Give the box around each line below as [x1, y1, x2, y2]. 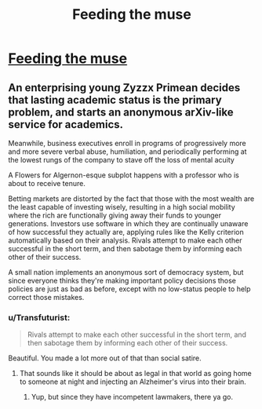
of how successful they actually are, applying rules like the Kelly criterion [8, 228, 245, 236]
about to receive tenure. [8, 179, 86, 188]
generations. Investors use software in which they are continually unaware [8, 219, 249, 228]
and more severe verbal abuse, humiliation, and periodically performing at [8, 147, 247, 156]
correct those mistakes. [8, 293, 85, 301]
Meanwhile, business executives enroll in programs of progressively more [8, 139, 247, 148]
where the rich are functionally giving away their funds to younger [8, 210, 222, 220]
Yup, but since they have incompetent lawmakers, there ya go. [31, 393, 234, 402]
